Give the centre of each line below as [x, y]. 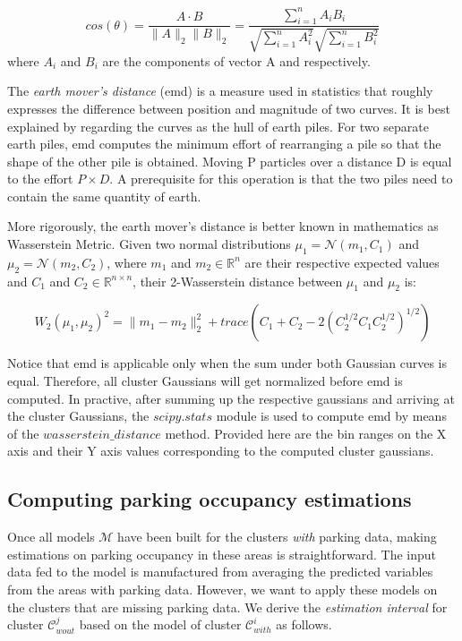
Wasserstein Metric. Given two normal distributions [149, 244]
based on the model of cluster [160, 624]
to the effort [40, 179]
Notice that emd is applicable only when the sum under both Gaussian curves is [227, 363]
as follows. [304, 624]
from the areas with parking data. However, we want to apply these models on [222, 589]
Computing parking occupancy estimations [210, 499]
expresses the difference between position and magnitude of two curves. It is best [229, 108]
